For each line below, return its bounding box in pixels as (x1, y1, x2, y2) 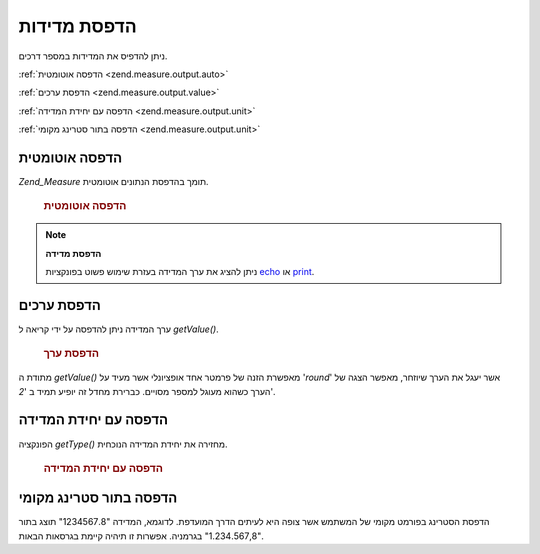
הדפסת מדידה (45, 247, 102, 259)
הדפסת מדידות (18, 15, 137, 37)
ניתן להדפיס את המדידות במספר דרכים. (18, 50, 168, 62)
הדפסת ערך (43, 346, 100, 360)
